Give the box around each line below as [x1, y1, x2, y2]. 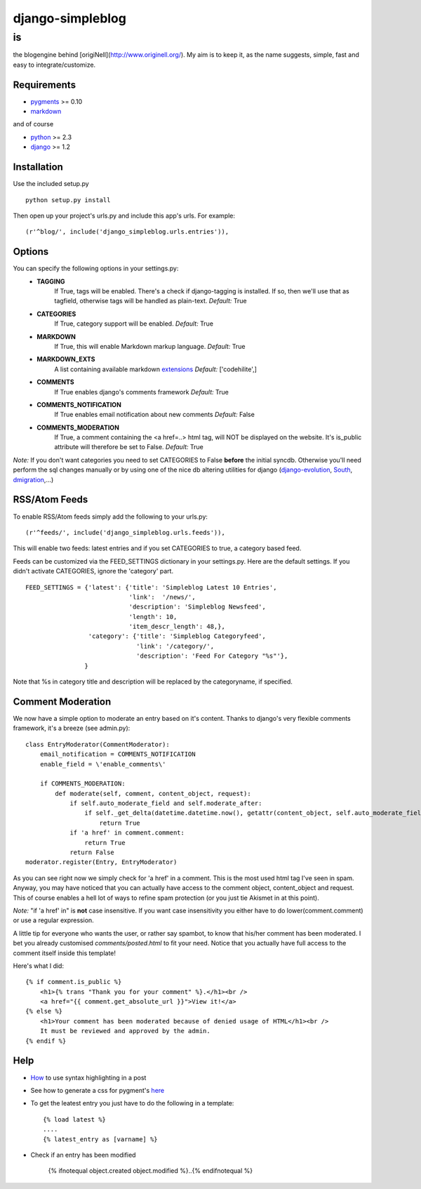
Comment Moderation [13, 696, 112, 708]
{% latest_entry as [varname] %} [43, 1135, 158, 1143]
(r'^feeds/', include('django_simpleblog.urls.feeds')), [25, 529, 226, 536]
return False [69, 849, 115, 856]
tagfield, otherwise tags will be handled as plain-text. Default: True [54, 297, 247, 305]
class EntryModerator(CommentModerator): [25, 740, 170, 748]
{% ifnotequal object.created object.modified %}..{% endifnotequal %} [48, 1167, 253, 1175]
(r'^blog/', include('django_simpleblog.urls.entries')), [25, 228, 229, 236]
